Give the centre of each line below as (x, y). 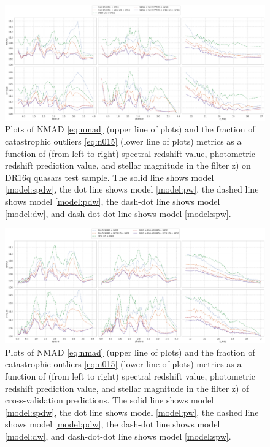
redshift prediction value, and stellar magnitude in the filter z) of (127, 388)
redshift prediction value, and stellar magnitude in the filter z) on (128, 165)
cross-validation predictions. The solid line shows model (110, 400)
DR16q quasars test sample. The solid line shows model (110, 177)
